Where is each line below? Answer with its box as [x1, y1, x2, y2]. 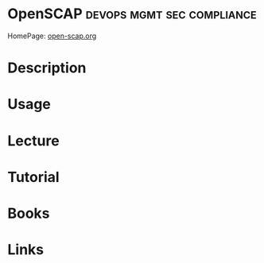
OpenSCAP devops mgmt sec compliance [7, 5, 257, 23]
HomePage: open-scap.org [7, 31, 97, 41]
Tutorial [7, 168, 60, 186]
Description [7, 59, 87, 77]
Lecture [7, 132, 60, 149]
